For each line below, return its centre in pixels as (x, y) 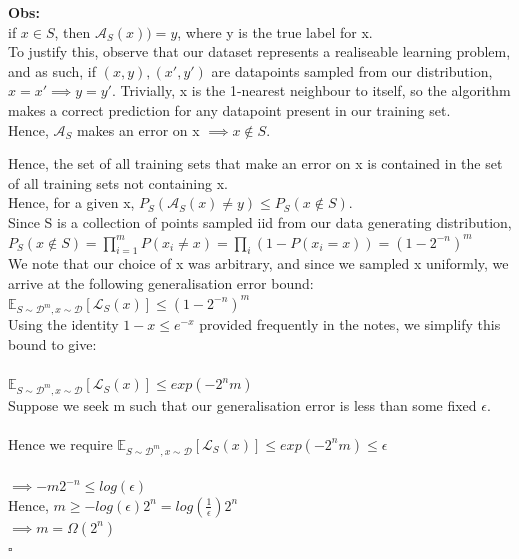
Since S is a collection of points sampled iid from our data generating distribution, (260, 221)
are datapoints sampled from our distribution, (352, 70)
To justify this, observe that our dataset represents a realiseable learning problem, (259, 51)
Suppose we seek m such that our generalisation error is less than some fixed (242, 404)
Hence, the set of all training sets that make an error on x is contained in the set (255, 163)
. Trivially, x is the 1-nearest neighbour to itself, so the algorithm (311, 90)
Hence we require (60, 443)
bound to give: (52, 343)
